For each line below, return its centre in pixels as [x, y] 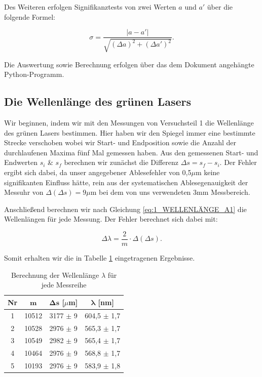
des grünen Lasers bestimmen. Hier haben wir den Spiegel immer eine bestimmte [130, 132]
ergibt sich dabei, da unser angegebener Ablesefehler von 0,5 [98, 172]
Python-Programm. [34, 74]
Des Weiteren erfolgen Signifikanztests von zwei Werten [90, 7]
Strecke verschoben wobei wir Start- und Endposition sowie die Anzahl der [120, 142]
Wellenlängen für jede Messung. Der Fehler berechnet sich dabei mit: [111, 219]
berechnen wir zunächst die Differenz [121, 162]
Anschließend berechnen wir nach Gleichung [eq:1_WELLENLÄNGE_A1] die [125, 209]
